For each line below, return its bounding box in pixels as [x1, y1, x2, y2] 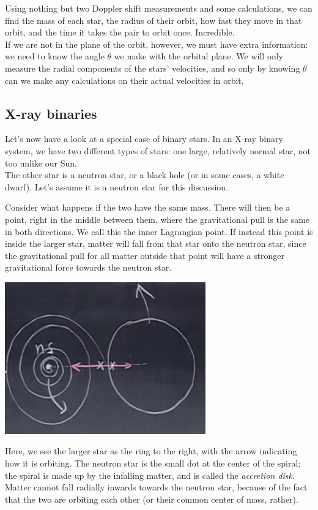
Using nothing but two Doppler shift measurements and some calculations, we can [5, 2, 312, 14]
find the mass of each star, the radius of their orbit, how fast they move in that [5, 13, 302, 26]
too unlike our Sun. [5, 156, 77, 169]
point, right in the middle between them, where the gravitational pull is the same [5, 212, 310, 225]
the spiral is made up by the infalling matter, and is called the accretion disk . [5, 468, 295, 481]
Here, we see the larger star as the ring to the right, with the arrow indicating [5, 444, 297, 457]
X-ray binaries [5, 103, 97, 122]
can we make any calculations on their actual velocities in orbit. [5, 73, 244, 86]
